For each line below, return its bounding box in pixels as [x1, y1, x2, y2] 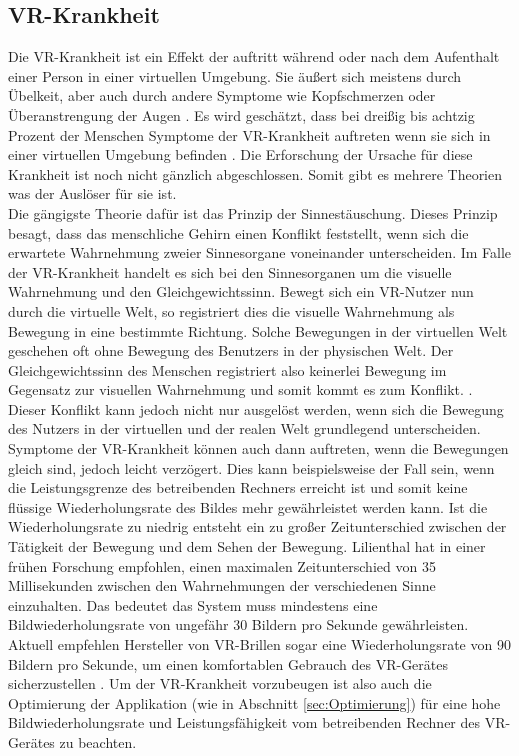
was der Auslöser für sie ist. [8, 183, 177, 204]
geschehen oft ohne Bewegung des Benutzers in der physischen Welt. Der [8, 340, 454, 361]
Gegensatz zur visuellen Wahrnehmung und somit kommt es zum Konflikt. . [8, 379, 473, 400]
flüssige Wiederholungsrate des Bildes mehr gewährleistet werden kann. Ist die [8, 496, 488, 517]
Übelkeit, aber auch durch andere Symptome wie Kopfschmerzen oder [8, 85, 436, 106]
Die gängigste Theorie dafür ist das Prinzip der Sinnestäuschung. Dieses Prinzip [8, 202, 498, 223]
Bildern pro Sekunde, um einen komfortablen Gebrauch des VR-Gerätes [8, 653, 449, 674]
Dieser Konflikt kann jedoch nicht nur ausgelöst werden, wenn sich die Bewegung [8, 398, 504, 419]
